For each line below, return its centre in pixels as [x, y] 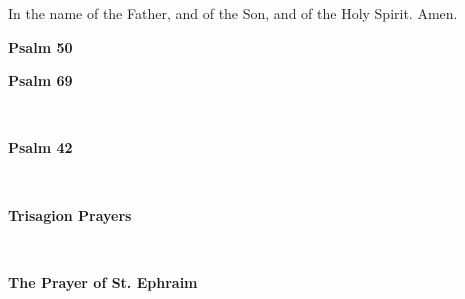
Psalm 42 [40, 147]
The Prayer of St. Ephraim [103, 281]
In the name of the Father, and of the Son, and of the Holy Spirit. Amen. [233, 13]
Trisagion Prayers [70, 214]
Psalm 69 [40, 80]
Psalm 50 [40, 46]
